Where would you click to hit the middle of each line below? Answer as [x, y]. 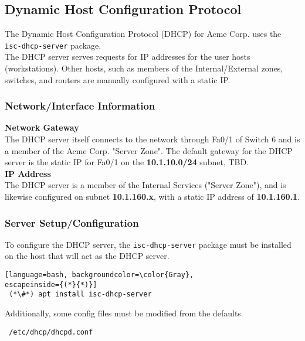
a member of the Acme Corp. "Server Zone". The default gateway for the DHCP [149, 150]
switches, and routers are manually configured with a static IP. [118, 79]
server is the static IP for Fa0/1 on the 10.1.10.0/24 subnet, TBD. [127, 162]
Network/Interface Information [80, 106]
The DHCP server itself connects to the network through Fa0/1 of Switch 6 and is [152, 139]
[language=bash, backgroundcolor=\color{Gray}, [99, 275]
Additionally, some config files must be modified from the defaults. [124, 313]
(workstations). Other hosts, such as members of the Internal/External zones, [144, 68]
